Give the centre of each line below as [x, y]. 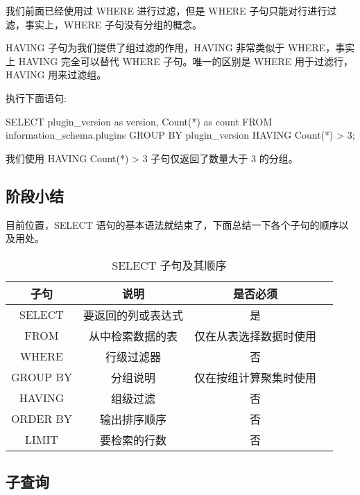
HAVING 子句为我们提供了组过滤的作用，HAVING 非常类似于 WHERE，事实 [180, 47]
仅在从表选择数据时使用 [255, 336]
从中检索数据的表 [133, 336]
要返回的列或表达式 [133, 315]
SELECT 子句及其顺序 [169, 265]
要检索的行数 [133, 440]
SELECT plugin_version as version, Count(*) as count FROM [139, 121]
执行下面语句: [36, 97]
